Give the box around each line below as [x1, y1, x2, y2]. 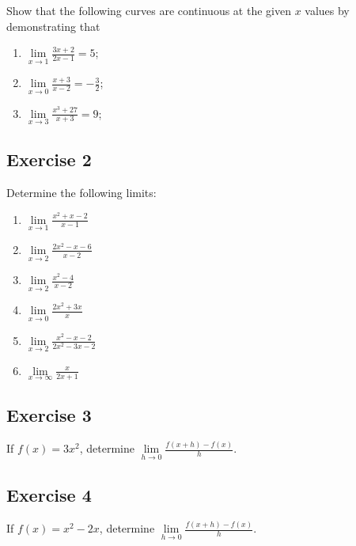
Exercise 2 [6, 147, 92, 172]
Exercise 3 [6, 403, 92, 427]
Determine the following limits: [6, 184, 157, 201]
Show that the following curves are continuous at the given [6, 2, 291, 18]
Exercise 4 [6, 483, 92, 507]
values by [305, 2, 350, 18]
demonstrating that [6, 17, 100, 34]
